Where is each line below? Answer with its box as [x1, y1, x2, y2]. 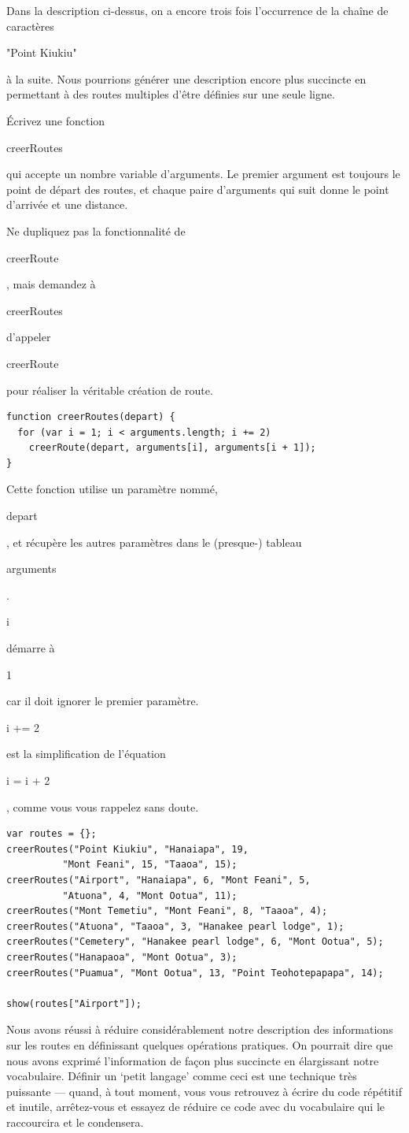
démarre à [6, 640, 55, 656]
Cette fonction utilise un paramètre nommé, [6, 481, 218, 497]
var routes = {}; [6, 828, 97, 840]
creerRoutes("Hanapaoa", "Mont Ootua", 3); [6, 951, 238, 963]
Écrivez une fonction [6, 112, 105, 128]
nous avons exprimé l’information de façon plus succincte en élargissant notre [6, 1052, 379, 1068]
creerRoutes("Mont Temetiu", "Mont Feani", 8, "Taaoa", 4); [6, 905, 328, 917]
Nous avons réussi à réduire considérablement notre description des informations [6, 1021, 393, 1038]
